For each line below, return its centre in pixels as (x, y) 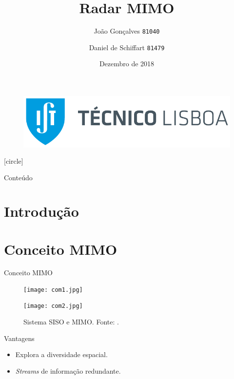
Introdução (41, 211)
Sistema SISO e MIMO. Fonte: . (71, 322)
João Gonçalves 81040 (127, 31)
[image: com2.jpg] (53, 306)
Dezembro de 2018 (127, 64)
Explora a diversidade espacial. (61, 354)
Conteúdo (18, 178)
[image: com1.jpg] (53, 290)
